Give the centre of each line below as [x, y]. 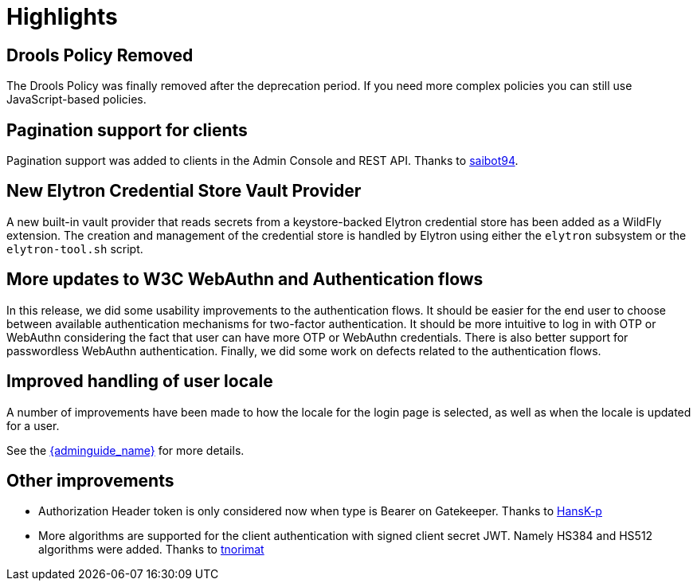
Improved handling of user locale [140, 382]
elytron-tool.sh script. [75, 248]
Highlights [62, 17]
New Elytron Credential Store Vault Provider [184, 191]
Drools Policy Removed [100, 55]
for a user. [33, 425]
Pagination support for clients [127, 130]
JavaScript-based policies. [76, 100]
